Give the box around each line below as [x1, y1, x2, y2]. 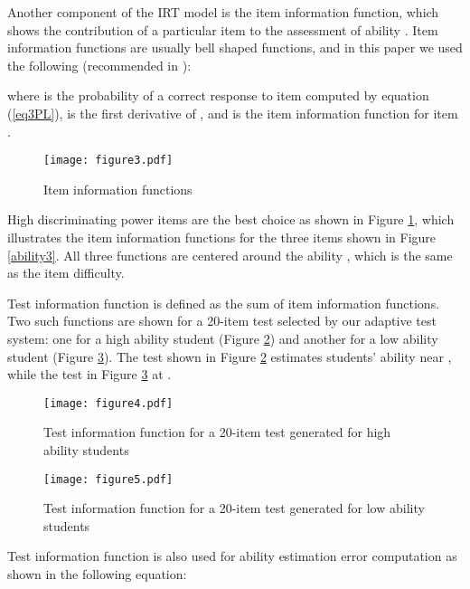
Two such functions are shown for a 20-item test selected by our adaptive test [7, 311, 437, 330]
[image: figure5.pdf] [43, 472, 174, 486]
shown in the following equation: [7, 565, 187, 584]
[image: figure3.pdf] [43, 154, 174, 167]
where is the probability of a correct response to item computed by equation [7, 86, 429, 105]
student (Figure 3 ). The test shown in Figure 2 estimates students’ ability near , [7, 347, 452, 366]
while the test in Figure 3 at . [7, 365, 172, 384]
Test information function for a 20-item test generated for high [43, 423, 391, 442]
